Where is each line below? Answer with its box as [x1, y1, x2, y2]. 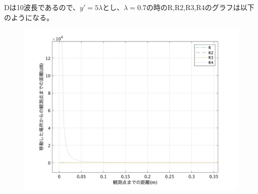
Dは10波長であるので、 [4, 2, 80, 12]
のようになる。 [4, 12, 54, 22]
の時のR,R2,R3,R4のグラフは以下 [146, 2, 254, 12]
